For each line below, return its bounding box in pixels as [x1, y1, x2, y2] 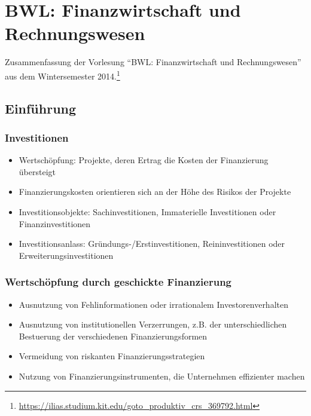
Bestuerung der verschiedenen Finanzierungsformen [19, 329, 208, 342]
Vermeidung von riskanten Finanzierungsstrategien [19, 350, 205, 362]
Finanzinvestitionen [19, 217, 91, 230]
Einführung [5, 99, 77, 117]
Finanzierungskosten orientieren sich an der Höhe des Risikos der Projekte [19, 185, 291, 198]
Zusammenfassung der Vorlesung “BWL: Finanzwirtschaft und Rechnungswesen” [5, 56, 301, 68]
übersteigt [19, 165, 56, 178]
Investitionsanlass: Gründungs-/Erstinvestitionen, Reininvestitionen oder [19, 237, 285, 250]
